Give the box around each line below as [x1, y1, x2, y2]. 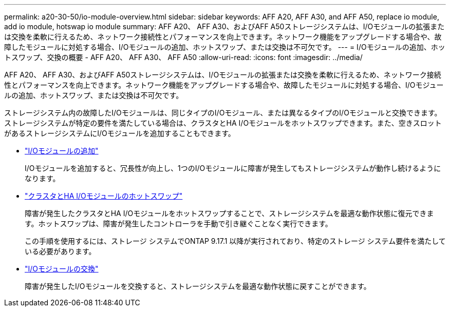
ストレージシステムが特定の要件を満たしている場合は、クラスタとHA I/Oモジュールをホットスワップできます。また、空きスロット [4, 119, 442, 127]
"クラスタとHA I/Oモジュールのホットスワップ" [25, 191, 183, 200]
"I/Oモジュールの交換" [25, 264, 99, 273]
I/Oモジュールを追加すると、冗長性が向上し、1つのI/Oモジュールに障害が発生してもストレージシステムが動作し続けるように [25, 164, 441, 172]
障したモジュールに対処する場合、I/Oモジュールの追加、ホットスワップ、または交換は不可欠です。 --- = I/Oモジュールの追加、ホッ [4, 43, 445, 51]
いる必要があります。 [25, 247, 96, 256]
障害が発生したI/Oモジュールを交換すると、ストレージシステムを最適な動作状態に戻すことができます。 [25, 282, 371, 290]
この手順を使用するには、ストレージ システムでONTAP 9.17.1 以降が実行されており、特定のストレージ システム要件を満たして [25, 237, 446, 245]
